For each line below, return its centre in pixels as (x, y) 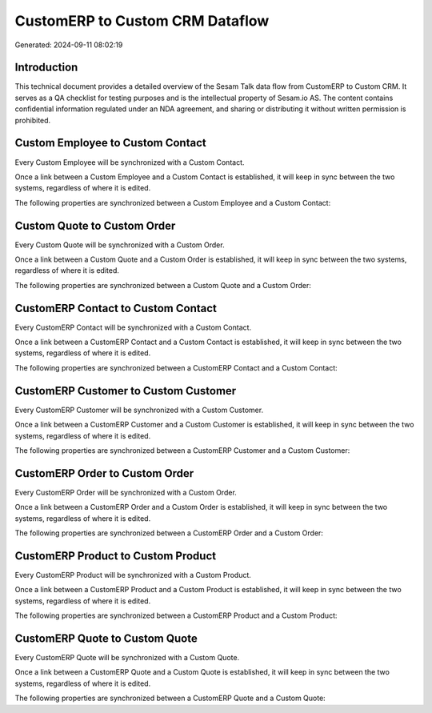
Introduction (46, 68)
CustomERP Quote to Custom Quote (106, 638)
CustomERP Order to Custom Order (104, 473)
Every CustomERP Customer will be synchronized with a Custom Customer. (139, 410)
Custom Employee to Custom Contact (111, 143)
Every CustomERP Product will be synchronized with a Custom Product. (133, 575)
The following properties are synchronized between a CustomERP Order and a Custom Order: (169, 533)
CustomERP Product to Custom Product (115, 556)
